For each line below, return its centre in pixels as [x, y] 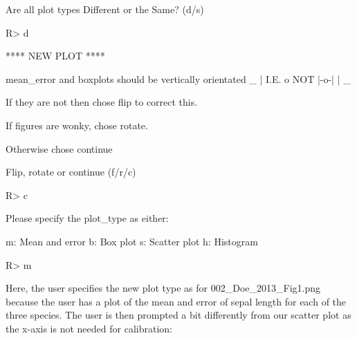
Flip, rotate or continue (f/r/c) [71, 172]
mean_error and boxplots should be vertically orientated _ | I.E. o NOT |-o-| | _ [178, 78]
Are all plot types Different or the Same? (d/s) [105, 9]
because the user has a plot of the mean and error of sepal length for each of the [176, 301]
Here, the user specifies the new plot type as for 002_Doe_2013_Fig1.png [163, 288]
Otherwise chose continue [59, 148]
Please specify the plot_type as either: [87, 218]
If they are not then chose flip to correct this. [102, 102]
